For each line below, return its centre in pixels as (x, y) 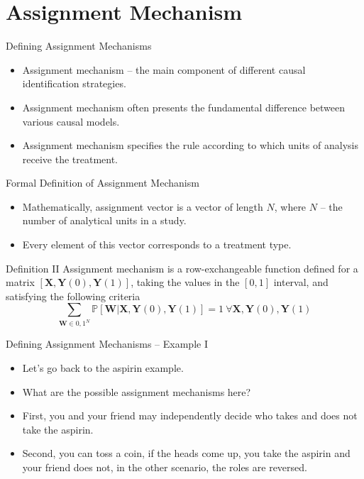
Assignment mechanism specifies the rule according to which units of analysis (190, 145)
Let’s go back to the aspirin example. (103, 367)
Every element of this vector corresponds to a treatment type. (157, 244)
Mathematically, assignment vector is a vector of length (143, 206)
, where (290, 206)
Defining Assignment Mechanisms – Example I (107, 344)
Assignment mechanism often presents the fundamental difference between (184, 107)
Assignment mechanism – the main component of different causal (164, 69)
